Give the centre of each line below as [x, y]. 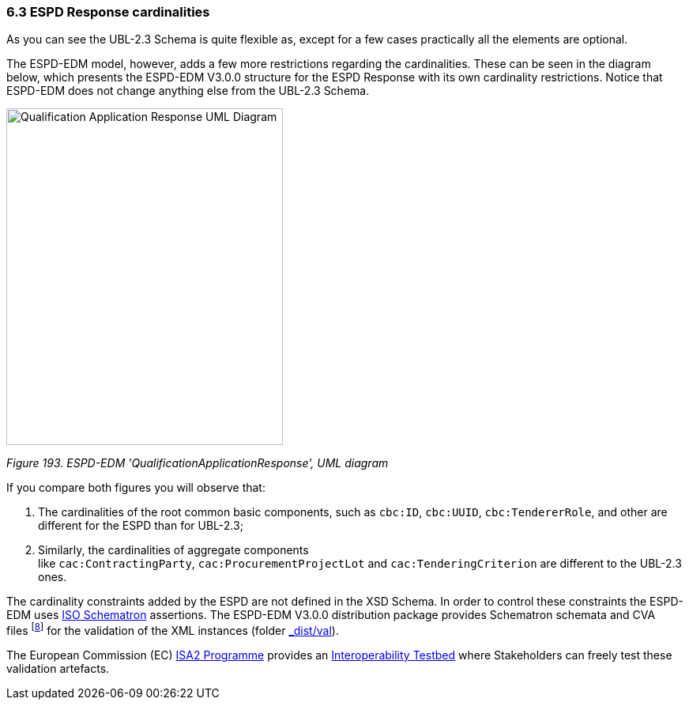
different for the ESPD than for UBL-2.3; [141, 526]
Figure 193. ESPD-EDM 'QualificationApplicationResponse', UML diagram [198, 463]
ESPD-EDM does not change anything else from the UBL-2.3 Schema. [188, 91]
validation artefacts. [58, 669]
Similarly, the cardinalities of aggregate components [173, 550]
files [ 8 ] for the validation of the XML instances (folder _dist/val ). [173, 630]
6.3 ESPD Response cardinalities [108, 12]
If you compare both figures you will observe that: [136, 488]
